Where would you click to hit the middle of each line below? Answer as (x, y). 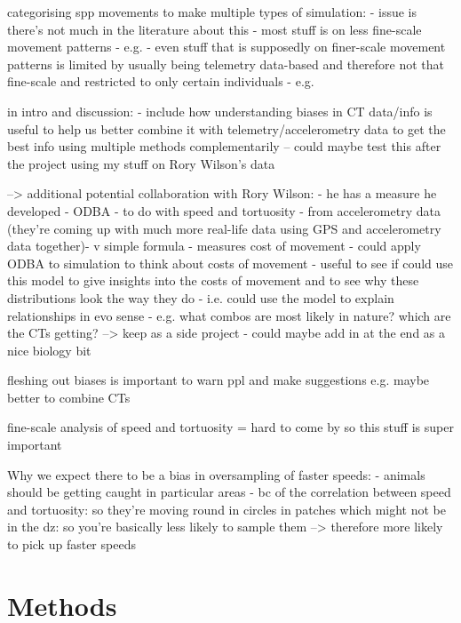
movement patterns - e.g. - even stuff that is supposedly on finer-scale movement (227, 47)
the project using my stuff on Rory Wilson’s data (141, 163)
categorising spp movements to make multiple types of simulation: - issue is (212, 12)
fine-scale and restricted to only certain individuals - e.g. (161, 81)
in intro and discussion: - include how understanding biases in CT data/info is (220, 111)
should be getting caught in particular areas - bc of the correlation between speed (229, 492)
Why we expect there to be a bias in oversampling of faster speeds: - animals (216, 474)
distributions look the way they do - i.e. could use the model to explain (201, 297)
